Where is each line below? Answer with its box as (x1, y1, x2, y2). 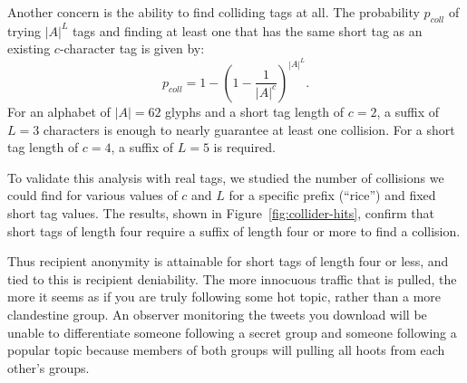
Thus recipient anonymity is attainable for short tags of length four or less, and (7, 252, 449, 271)
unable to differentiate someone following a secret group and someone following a (7, 322, 457, 341)
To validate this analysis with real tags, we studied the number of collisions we (7, 168, 444, 187)
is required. (213, 138, 276, 157)
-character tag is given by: (59, 39, 205, 58)
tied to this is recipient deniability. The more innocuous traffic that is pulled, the (7, 269, 457, 288)
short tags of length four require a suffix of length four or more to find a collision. (7, 221, 461, 240)
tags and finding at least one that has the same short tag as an (73, 21, 423, 40)
